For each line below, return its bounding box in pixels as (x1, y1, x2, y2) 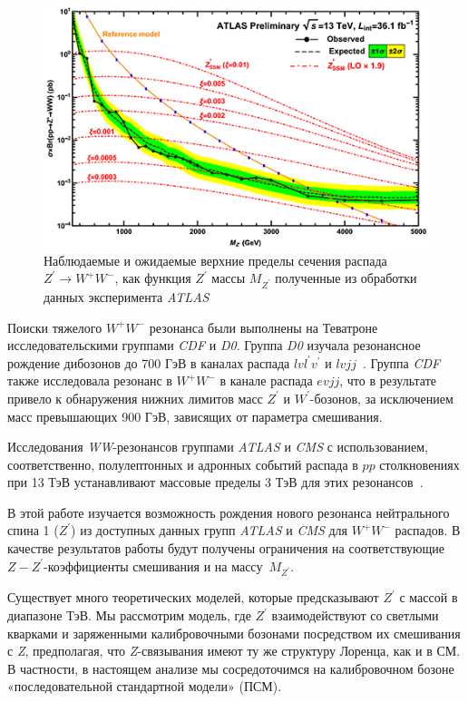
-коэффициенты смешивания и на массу (44, 556, 263, 575)
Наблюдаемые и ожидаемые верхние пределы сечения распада (44, 250, 387, 269)
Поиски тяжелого (7, 317, 102, 336)
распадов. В (395, 521, 461, 540)
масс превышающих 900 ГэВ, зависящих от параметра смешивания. (7, 406, 383, 425)
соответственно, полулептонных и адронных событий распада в (7, 454, 358, 473)
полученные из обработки (275, 268, 417, 288)
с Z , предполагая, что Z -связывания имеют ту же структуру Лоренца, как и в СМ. (7, 641, 461, 660)
